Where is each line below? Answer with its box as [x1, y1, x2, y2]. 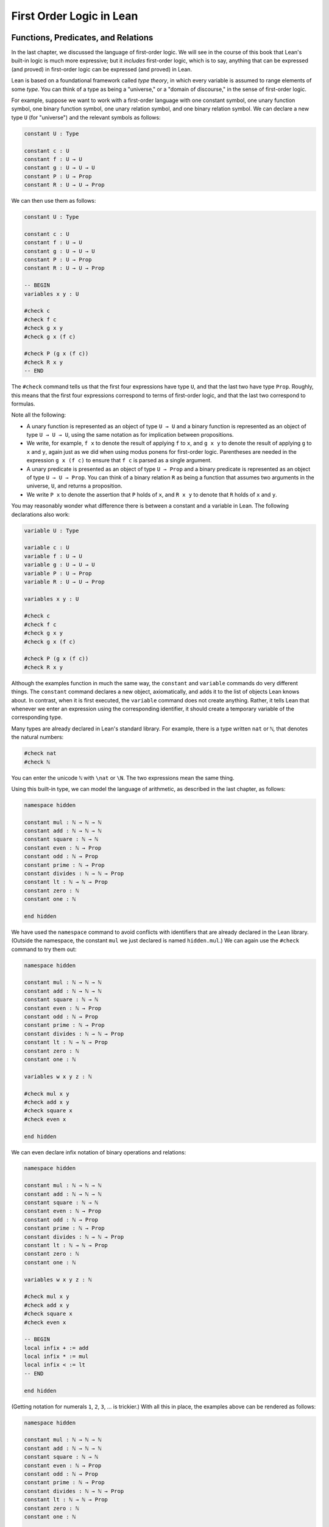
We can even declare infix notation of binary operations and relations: [11, 1148, 186, 1156]
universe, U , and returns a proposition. [26, 483, 122, 490]
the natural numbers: [11, 734, 64, 741]
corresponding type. [11, 713, 63, 721]
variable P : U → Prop [24, 570, 92, 577]
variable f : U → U [24, 553, 82, 559]
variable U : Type [24, 527, 79, 534]
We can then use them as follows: [11, 197, 96, 205]
